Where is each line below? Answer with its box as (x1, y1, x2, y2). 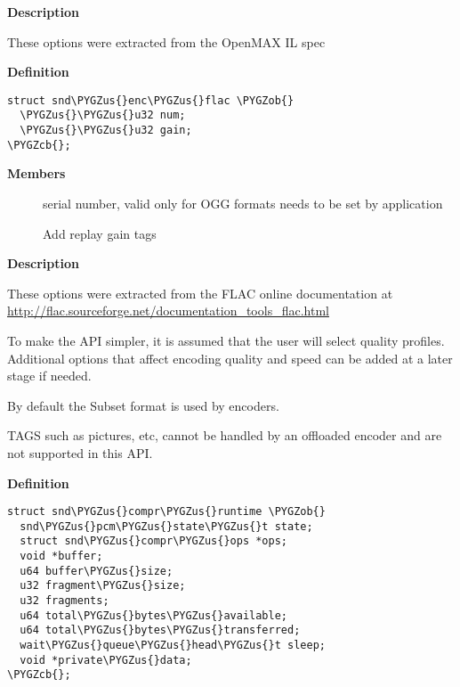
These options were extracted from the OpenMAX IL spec (7, 32, 326, 51)
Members (7, 164, 66, 183)
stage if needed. (7, 366, 92, 385)
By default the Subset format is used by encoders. (7, 396, 279, 414)
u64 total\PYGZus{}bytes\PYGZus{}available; (20, 609, 287, 622)
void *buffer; (20, 550, 103, 563)
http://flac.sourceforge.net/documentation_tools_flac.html (7, 301, 329, 320)
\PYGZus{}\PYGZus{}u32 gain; (20, 124, 192, 137)
